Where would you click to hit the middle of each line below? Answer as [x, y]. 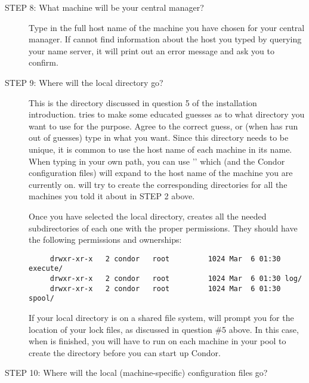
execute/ [46, 269]
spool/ [41, 299]
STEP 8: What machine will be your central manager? [104, 7]
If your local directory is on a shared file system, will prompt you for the [161, 317]
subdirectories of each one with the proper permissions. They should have [163, 228]
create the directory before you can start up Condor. [125, 352]
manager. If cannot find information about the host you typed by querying [165, 39]
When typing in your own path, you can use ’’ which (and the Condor [157, 161]
